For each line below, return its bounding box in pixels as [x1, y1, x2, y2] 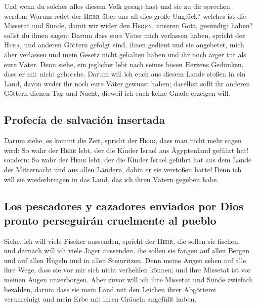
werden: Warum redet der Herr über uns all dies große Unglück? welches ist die [4, 10, 246, 21]
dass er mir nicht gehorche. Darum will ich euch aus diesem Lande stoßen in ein [4, 69, 246, 79]
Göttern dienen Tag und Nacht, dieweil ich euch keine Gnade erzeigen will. [4, 88, 230, 98]
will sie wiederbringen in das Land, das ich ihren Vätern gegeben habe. [4, 174, 219, 184]
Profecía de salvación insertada [4, 112, 165, 127]
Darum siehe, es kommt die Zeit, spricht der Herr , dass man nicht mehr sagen [4, 135, 242, 146]
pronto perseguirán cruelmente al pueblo [4, 212, 216, 228]
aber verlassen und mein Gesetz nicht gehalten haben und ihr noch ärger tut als [4, 49, 246, 59]
